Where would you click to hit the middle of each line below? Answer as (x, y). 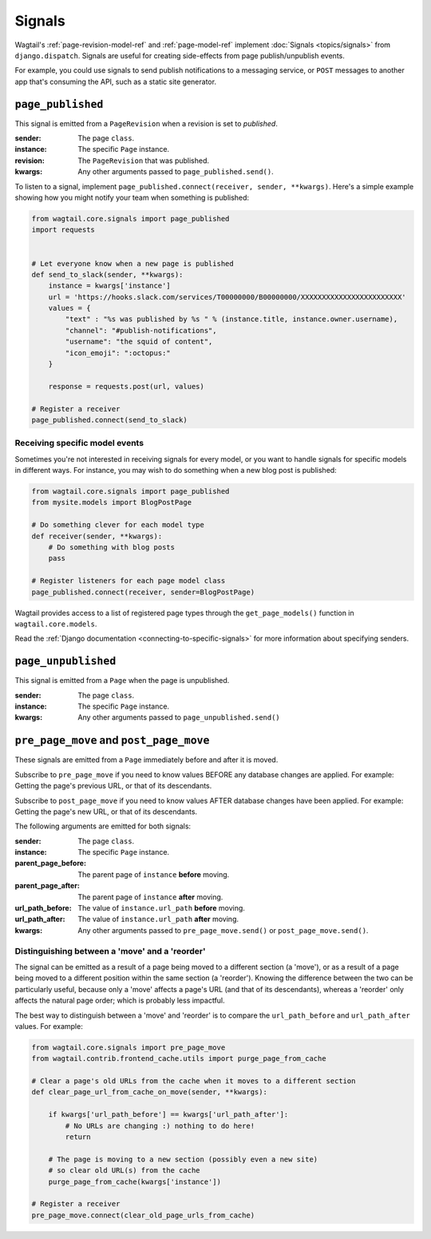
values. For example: (49, 1026)
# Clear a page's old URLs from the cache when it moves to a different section (194, 1081)
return (78, 1137)
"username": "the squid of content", (139, 342)
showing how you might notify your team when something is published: (132, 197)
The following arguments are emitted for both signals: (103, 826)
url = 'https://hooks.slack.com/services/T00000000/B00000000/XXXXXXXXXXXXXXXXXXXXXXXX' (227, 297)
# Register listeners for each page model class (129, 581)
